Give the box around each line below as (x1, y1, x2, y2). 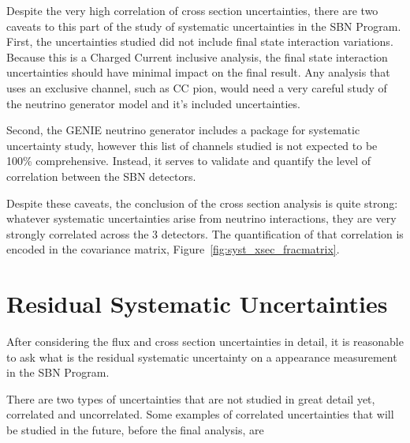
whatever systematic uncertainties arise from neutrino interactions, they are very (6, 210, 397, 227)
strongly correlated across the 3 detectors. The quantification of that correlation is (6, 225, 404, 242)
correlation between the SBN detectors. (6, 167, 196, 184)
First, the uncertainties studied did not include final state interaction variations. (6, 33, 393, 50)
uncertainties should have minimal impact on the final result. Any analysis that (6, 64, 390, 81)
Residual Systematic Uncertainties (6, 287, 388, 320)
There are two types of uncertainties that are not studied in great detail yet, (6, 390, 375, 407)
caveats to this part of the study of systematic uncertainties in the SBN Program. (6, 17, 401, 34)
